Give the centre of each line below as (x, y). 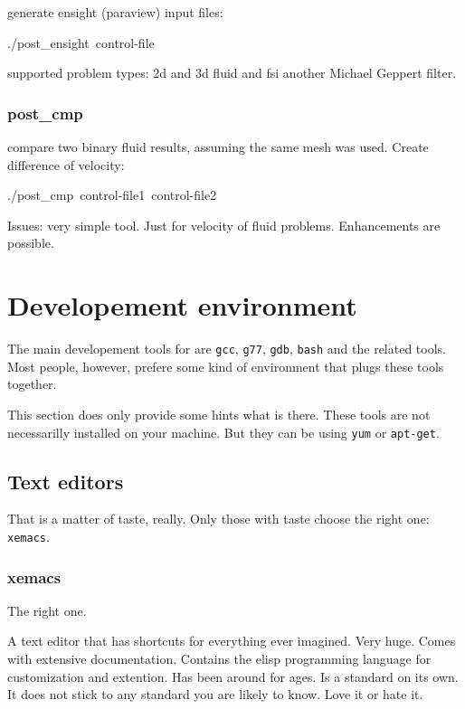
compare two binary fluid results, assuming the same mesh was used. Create (218, 147)
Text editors (66, 481)
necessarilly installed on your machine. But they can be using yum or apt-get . (223, 432)
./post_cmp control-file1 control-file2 (112, 195)
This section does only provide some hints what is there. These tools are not (219, 414)
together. (32, 384)
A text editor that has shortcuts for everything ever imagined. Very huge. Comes (232, 641)
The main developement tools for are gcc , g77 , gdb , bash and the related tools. (227, 349)
